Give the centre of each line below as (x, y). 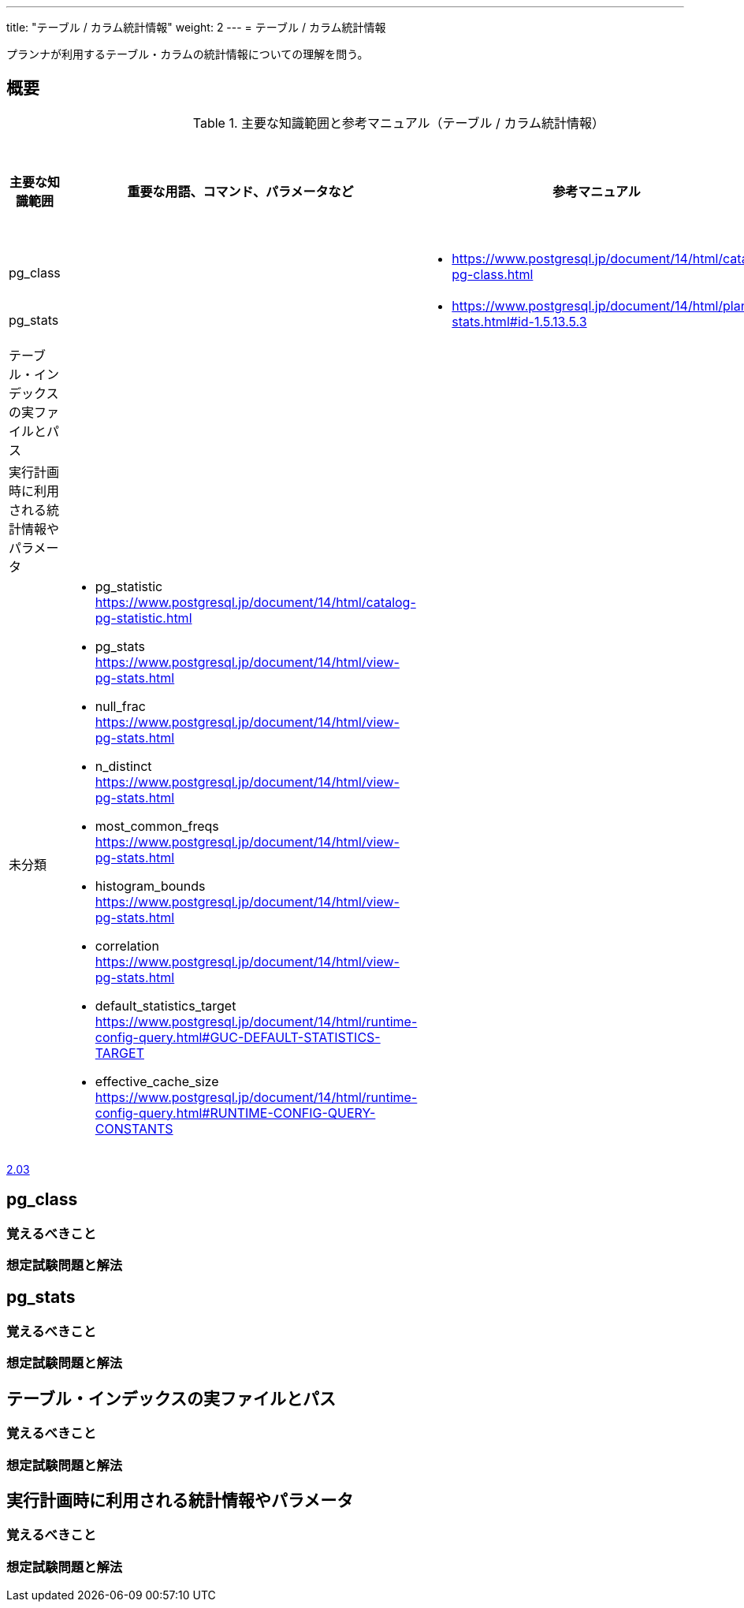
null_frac (120, 706)
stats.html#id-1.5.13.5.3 (519, 321)
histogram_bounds (150, 886)
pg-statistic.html (143, 618)
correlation (127, 945)
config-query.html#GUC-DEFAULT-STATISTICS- (238, 1037)
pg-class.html (493, 274)
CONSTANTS (134, 1128)
